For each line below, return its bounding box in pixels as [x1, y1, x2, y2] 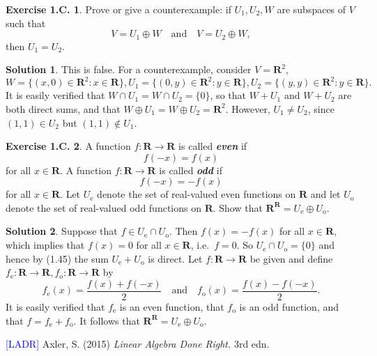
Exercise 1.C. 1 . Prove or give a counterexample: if [6, 2, 231, 16]
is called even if [178, 139, 247, 153]
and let [310, 187, 341, 201]
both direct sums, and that [6, 101, 121, 116]
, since [307, 101, 334, 116]
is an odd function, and [239, 299, 339, 314]
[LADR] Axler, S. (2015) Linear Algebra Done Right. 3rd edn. [6, 336, 270, 351]
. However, [225, 101, 270, 116]
